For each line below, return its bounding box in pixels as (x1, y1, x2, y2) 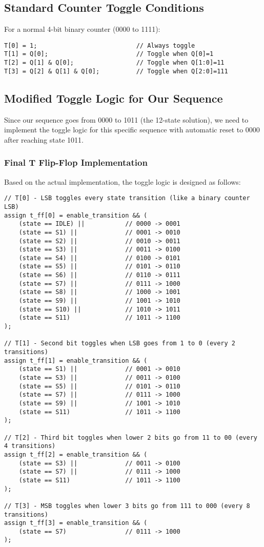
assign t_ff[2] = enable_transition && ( (4, 451, 148, 458)
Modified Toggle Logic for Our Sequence (4, 90, 223, 106)
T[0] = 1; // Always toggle (4, 42, 195, 49)
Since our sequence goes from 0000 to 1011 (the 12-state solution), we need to (4, 114, 249, 125)
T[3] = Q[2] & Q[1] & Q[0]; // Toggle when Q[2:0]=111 (4, 67, 228, 75)
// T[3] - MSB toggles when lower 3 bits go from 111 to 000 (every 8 (4, 502, 250, 510)
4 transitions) (4, 442, 56, 450)
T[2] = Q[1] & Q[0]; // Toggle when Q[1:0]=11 (4, 59, 225, 67)
